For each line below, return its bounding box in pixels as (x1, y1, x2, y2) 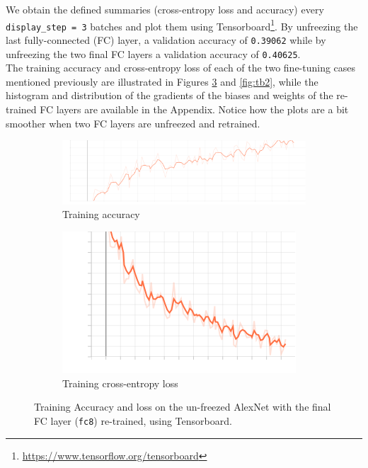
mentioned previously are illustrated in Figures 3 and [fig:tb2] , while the (6, 74, 318, 89)
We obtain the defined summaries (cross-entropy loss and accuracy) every (6, 2, 324, 16)
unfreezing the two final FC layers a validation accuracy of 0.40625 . (6, 46, 301, 61)
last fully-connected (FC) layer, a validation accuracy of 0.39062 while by (6, 32, 326, 47)
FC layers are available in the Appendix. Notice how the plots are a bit (40, 102, 349, 116)
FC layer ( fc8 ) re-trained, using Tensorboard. (34, 413, 232, 428)
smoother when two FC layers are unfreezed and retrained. (6, 115, 260, 130)
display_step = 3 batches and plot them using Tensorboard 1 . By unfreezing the (6, 16, 358, 33)
